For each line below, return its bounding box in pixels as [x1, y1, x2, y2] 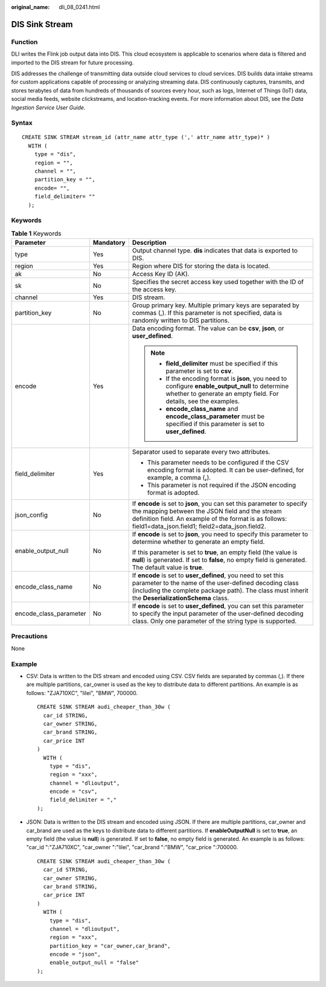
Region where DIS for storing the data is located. [132, 262, 270, 270]
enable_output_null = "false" [49, 959, 139, 966]
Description [132, 239, 167, 247]
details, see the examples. [165, 397, 240, 406]
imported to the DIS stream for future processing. [11, 59, 134, 66]
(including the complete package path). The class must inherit [132, 586, 308, 595]
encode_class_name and [165, 405, 238, 413]
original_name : [11, 4, 50, 10]
